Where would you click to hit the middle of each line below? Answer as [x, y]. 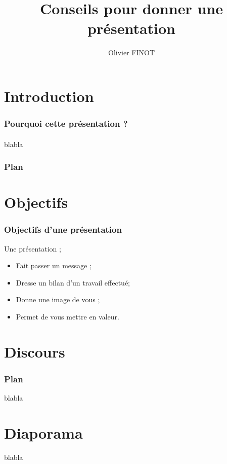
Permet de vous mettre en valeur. [67, 316]
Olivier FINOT [131, 52]
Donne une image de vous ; [58, 299]
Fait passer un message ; [54, 265]
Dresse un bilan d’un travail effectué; [73, 282]
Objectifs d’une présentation [63, 229]
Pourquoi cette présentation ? [66, 123]
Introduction [49, 96]
